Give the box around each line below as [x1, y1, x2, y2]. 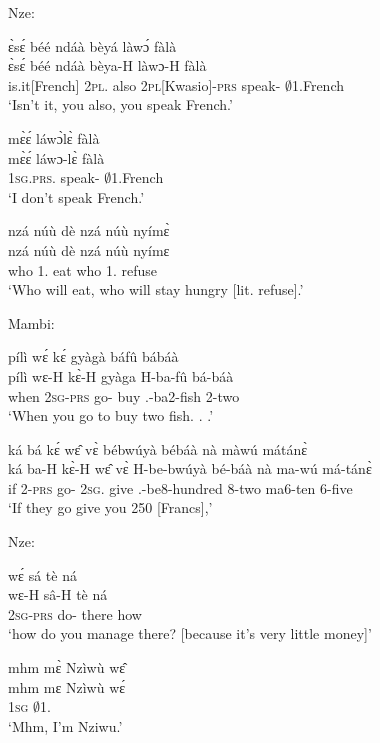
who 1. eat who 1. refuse [8, 259, 158, 280]
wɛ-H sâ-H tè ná [8, 584, 108, 605]
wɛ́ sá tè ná [8, 564, 77, 585]
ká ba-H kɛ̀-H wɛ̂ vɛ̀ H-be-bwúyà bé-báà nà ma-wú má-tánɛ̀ [8, 458, 372, 479]
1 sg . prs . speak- [8, 167, 100, 188]
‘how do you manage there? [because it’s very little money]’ [8, 623, 372, 644]
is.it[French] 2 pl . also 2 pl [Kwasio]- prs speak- [8, 74, 281, 95]
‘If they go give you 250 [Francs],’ [8, 497, 213, 518]
